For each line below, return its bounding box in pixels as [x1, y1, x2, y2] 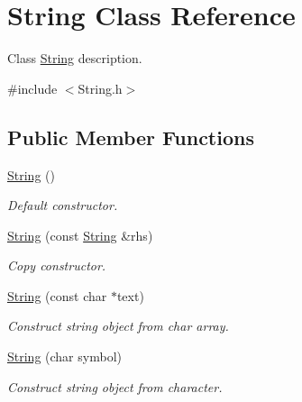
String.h [78, 78, 123, 97]
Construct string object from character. [7, 377, 223, 396]
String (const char [7, 286, 107, 305]
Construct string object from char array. [7, 316, 229, 335]
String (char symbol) [7, 347, 122, 366]
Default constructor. [7, 196, 118, 215]
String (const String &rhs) [7, 225, 153, 244]
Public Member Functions [7, 123, 254, 151]
